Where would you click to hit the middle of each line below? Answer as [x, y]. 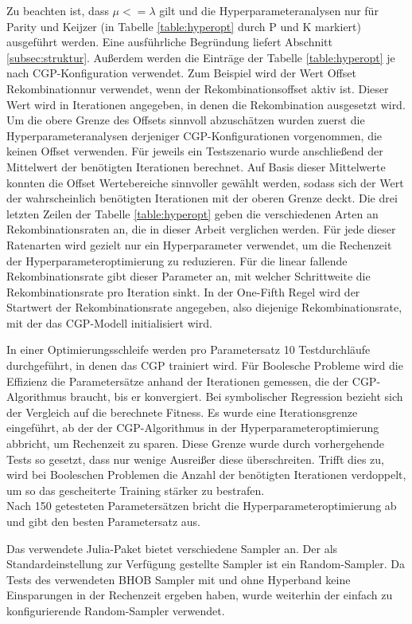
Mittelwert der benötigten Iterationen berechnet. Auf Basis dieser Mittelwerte [196, 166]
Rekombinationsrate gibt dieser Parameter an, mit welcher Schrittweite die [189, 276]
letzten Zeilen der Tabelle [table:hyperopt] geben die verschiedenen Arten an [192, 213]
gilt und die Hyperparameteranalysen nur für [269, 10]
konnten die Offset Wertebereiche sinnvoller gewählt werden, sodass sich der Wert [205, 182]
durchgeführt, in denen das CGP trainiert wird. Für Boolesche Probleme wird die [205, 365]
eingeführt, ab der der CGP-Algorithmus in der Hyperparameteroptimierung [193, 428]
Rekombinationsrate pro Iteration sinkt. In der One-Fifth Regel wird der [183, 291]
